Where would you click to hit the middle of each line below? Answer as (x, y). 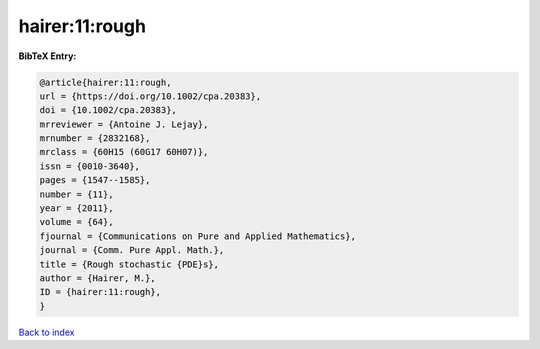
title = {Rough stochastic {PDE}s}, (129, 264)
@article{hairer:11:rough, (105, 82)
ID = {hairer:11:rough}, (100, 292)
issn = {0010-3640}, (89, 166)
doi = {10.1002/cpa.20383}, (108, 110)
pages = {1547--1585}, (95, 180)
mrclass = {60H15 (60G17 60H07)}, (124, 152)
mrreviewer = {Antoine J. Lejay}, (124, 124)
